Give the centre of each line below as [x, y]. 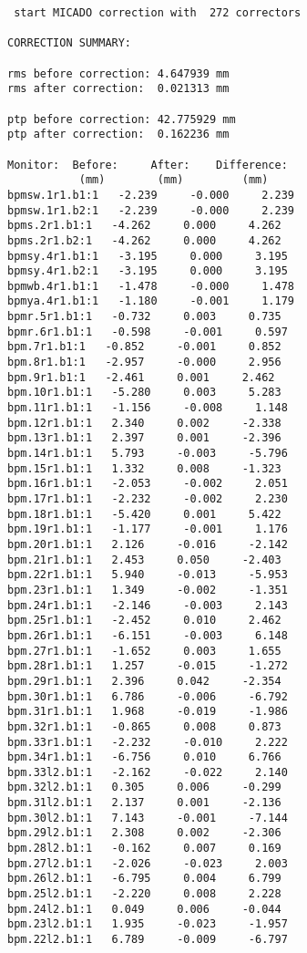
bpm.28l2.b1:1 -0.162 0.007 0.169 [144, 849]
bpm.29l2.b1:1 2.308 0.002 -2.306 [144, 833]
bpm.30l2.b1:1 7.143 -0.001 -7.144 [148, 818]
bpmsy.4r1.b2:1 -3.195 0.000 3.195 [148, 271]
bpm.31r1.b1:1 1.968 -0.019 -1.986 [148, 712]
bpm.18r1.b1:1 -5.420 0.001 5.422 [144, 514]
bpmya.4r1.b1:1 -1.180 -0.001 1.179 [151, 301]
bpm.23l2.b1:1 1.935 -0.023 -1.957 [148, 924]
